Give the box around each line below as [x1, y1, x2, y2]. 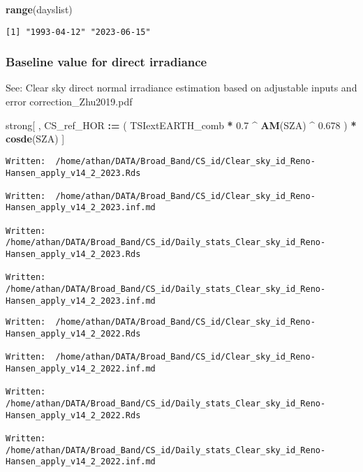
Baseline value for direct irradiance [6, 53, 207, 71]
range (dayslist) [6, 2, 73, 16]
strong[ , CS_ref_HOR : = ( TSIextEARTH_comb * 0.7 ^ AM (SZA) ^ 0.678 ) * [6, 117, 357, 132]
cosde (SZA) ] [6, 131, 65, 146]
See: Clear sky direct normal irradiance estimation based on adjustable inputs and [6, 80, 357, 95]
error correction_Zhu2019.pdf [6, 94, 133, 109]
